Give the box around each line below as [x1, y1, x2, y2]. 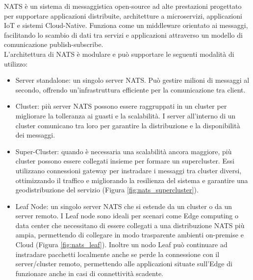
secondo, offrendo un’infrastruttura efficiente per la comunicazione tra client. [15, 84, 246, 94]
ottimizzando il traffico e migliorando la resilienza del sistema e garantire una [15, 175, 248, 185]
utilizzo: [4, 58, 28, 69]
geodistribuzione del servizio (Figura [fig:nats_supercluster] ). [15, 185, 199, 195]
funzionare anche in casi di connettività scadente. [15, 268, 163, 278]
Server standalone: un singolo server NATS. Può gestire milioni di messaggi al [15, 75, 250, 85]
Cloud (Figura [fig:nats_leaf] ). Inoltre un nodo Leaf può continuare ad [15, 239, 228, 250]
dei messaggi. [15, 130, 55, 140]
